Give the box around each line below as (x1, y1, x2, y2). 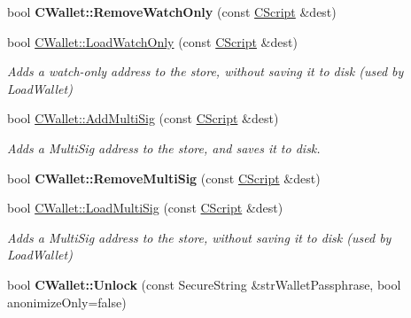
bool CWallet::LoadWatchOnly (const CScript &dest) (7, 32, 298, 50)
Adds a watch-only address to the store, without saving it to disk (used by (7, 62, 404, 81)
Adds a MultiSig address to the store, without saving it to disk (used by (7, 228, 392, 246)
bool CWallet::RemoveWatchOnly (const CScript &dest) (7, 3, 337, 20)
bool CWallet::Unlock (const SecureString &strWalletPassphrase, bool (7, 275, 401, 293)
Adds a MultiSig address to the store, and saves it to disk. (7, 138, 321, 157)
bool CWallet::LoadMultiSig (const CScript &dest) (7, 198, 283, 217)
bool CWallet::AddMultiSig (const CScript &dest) (7, 109, 279, 128)
